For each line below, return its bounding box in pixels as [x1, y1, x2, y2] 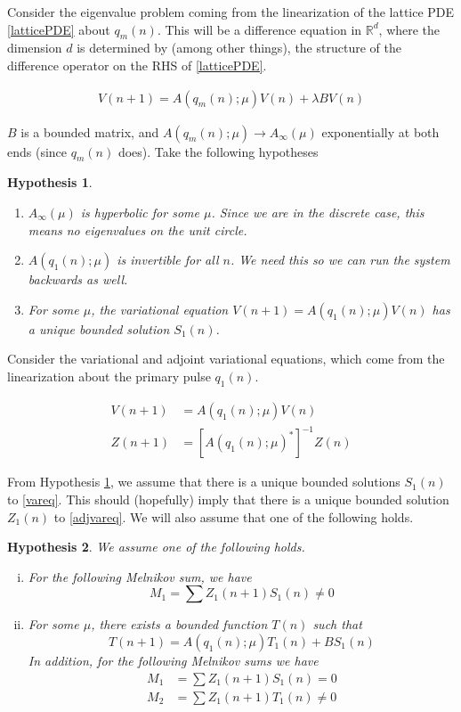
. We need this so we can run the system [230, 250, 450, 269]
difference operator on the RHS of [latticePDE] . [7, 55, 267, 74]
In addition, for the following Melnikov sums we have [28, 651, 319, 669]
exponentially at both [321, 122, 440, 141]
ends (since [7, 142, 68, 160]
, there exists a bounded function [91, 615, 268, 634]
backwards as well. [28, 270, 128, 289]
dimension [7, 38, 62, 57]
